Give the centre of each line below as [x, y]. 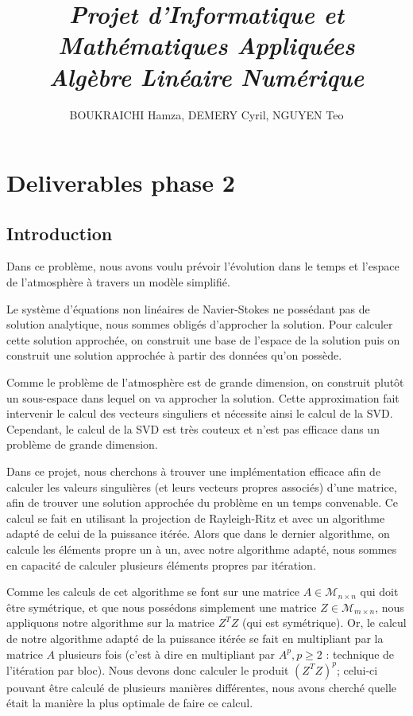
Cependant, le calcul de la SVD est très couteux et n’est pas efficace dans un [193, 428]
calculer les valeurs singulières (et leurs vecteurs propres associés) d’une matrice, [202, 486]
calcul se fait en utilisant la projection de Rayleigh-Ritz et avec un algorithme [196, 518]
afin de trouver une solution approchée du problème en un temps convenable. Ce [203, 502]
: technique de [360, 654]
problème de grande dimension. [82, 444]
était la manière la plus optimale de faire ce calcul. [130, 703]
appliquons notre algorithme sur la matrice [111, 623]
